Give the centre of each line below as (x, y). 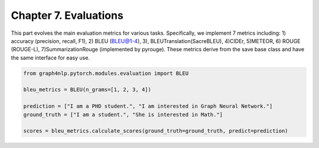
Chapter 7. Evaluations (67, 15)
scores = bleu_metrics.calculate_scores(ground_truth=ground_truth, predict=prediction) (156, 131)
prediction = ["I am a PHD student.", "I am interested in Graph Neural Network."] (148, 106)
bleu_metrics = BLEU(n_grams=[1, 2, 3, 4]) (87, 90)
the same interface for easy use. (50, 57)
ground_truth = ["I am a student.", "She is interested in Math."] (123, 114)
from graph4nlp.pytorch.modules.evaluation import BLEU (106, 73)
